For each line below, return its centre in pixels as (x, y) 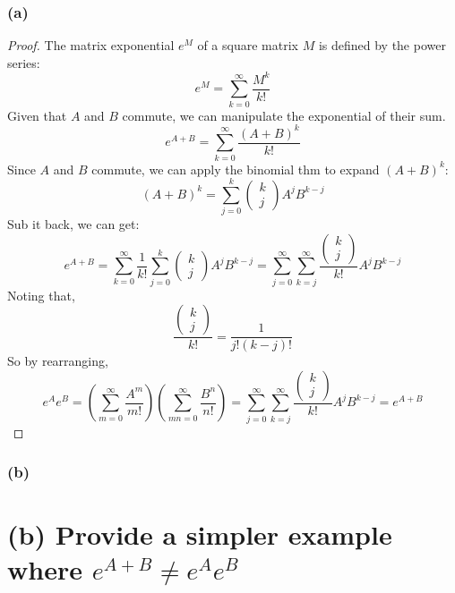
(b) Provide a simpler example (200, 534)
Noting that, (41, 295)
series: (24, 62)
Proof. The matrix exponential (91, 45)
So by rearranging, (58, 361)
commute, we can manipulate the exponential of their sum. (284, 115)
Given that (37, 115)
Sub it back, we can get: (73, 224)
